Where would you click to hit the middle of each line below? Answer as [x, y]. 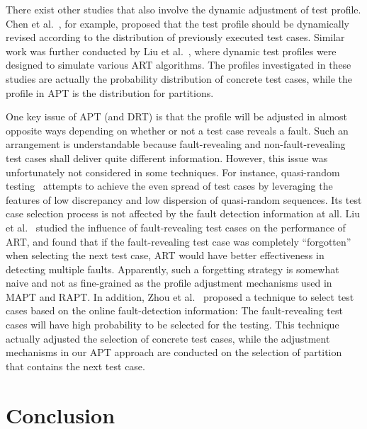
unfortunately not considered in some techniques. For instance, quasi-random [173, 172]
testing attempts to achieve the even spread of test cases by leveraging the [169, 186]
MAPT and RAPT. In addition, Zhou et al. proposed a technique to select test [180, 296]
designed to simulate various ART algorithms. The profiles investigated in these [179, 65]
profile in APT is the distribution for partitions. [110, 92]
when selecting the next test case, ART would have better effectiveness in [165, 255]
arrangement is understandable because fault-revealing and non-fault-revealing [176, 144]
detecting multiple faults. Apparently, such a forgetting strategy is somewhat [173, 269]
